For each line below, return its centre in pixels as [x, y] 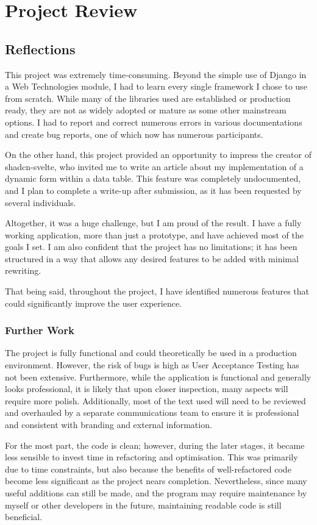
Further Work [40, 330]
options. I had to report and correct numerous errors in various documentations [154, 122]
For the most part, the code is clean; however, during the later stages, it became [155, 445]
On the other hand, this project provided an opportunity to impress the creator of [158, 155]
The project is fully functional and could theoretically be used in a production [151, 353]
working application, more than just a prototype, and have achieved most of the [154, 234]
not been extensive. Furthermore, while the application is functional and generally [158, 377]
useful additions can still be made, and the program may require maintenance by [156, 493]
